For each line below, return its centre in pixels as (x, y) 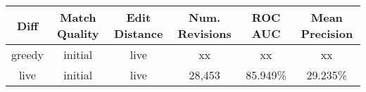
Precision (327, 33)
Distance (139, 33)
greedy (27, 54)
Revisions (204, 33)
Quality (78, 33)
